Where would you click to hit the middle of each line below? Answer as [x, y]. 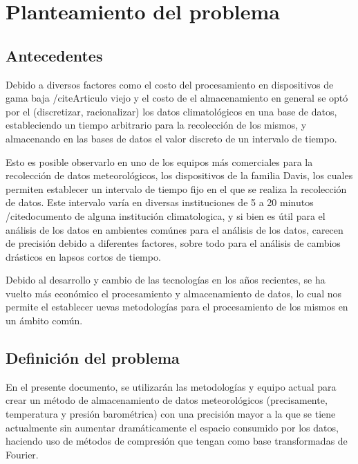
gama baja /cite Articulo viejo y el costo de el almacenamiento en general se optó [177, 98]
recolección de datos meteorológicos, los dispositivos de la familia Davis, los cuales [179, 175]
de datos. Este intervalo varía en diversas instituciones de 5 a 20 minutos [160, 202]
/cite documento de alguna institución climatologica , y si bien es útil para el [166, 215]
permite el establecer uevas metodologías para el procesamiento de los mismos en [177, 307]
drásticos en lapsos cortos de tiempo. [83, 256]
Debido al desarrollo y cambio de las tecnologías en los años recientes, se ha [166, 280]
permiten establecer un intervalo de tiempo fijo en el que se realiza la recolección [176, 188]
